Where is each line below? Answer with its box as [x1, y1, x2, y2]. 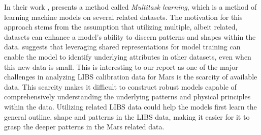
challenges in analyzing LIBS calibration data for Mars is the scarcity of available [4, 71, 257, 82]
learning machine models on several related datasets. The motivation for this [4, 11, 243, 22]
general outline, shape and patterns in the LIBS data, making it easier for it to [4, 111, 250, 122]
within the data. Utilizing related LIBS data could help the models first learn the [4, 101, 257, 112]
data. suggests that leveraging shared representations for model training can [4, 41, 241, 52]
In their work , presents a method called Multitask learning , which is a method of [4, 2, 257, 12]
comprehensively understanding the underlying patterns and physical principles [4, 91, 251, 102]
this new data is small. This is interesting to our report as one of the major [4, 61, 238, 72]
